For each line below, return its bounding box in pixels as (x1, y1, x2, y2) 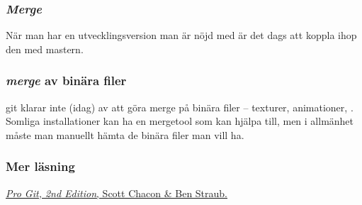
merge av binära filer (6, 72, 127, 89)
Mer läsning (6, 157, 75, 175)
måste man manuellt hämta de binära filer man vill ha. (6, 127, 244, 142)
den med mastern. (6, 41, 84, 56)
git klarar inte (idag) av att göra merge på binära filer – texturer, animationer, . (6, 99, 353, 114)
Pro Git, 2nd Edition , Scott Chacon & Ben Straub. (6, 185, 228, 200)
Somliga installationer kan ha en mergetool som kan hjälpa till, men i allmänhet (6, 113, 354, 128)
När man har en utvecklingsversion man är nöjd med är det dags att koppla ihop (6, 28, 357, 43)
